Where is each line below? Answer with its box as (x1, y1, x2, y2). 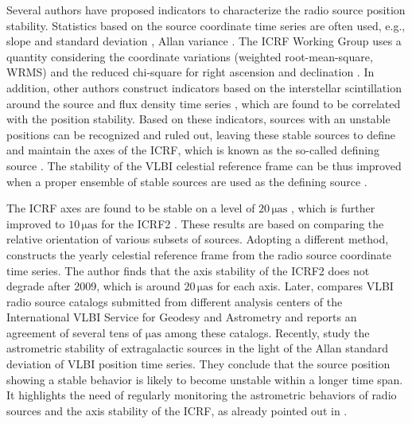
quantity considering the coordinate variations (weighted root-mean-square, (6, 48, 373, 64)
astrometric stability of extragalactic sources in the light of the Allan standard (6, 340, 389, 356)
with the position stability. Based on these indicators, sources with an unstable (6, 111, 391, 127)
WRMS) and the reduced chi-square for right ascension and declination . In (6, 64, 375, 80)
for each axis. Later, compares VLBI (216, 278, 394, 294)
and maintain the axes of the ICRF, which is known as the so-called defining (6, 142, 379, 158)
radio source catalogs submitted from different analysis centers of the (6, 293, 343, 309)
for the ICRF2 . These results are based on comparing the (101, 215, 384, 231)
